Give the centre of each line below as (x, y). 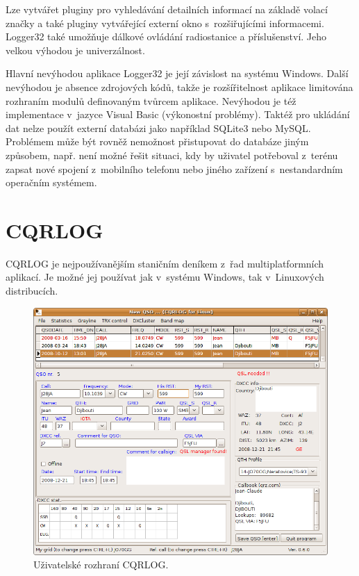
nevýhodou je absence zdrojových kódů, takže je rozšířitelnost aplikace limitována (179, 87)
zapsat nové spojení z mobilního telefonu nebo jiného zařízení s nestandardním (174, 168)
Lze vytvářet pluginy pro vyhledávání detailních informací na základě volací (167, 9)
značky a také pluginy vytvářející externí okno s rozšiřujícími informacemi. (165, 23)
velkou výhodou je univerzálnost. (75, 50)
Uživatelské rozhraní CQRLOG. (101, 565)
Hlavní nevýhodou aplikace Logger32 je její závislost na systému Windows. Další (177, 73)
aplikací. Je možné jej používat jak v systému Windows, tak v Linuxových (165, 277)
